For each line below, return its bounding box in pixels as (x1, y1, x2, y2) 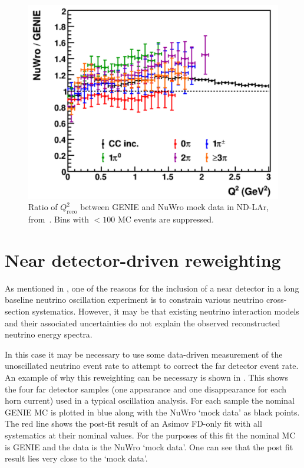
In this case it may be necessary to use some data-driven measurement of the (5, 348, 283, 360)
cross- (266, 293, 287, 306)
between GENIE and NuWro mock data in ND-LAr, (80, 201, 269, 213)
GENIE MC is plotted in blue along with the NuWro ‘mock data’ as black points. (5, 405, 300, 418)
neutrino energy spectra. (5, 328, 92, 341)
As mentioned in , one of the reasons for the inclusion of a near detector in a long (5, 282, 299, 294)
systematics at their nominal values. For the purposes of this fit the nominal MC (5, 429, 296, 441)
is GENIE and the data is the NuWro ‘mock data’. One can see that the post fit (5, 440, 293, 453)
